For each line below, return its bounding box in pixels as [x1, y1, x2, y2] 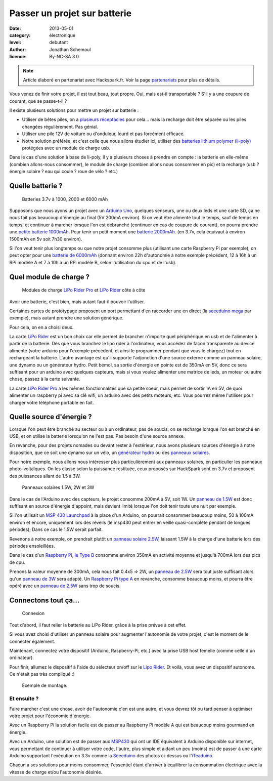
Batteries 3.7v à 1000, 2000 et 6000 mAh [22, 196, 108, 202]
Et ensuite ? [9, 695, 39, 702]
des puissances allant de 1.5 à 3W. [9, 473, 81, 479]
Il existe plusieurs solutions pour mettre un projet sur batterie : [9, 107, 139, 113]
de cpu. [9, 559, 25, 565]
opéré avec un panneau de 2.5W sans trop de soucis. [9, 583, 121, 589]
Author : [9, 46, 26, 53]
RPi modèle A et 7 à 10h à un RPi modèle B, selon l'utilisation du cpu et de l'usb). [9, 259, 177, 265]
